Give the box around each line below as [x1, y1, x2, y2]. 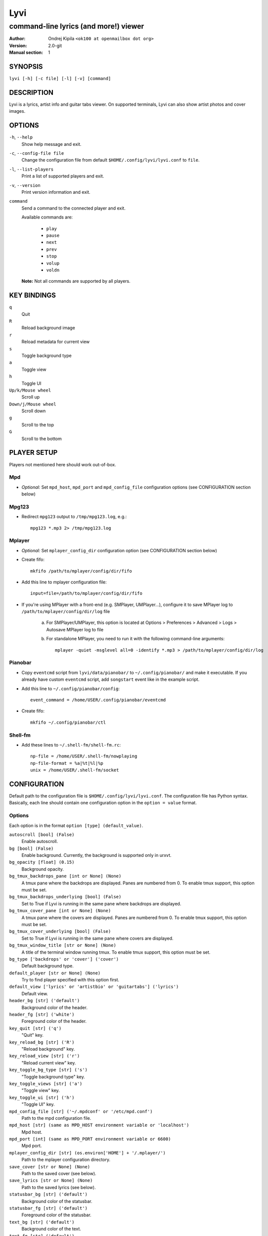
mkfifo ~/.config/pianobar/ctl [30, 719, 106, 725]
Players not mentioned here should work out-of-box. [9, 461, 116, 467]
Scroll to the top [21, 422, 54, 428]
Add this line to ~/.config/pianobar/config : [21, 685, 120, 692]
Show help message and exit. [21, 141, 82, 147]
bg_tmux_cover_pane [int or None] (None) [9, 908, 111, 914]
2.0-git [48, 43, 62, 48]
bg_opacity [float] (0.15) [9, 859, 75, 865]
